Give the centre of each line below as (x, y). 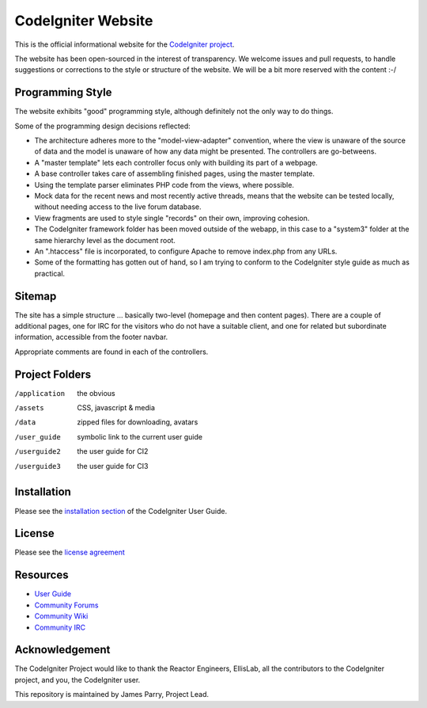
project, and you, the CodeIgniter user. (77, 679)
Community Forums (66, 605)
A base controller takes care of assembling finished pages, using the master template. (175, 173)
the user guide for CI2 (113, 451)
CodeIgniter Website (84, 21)
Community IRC (60, 627)
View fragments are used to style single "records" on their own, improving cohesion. (172, 218)
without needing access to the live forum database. (118, 207)
